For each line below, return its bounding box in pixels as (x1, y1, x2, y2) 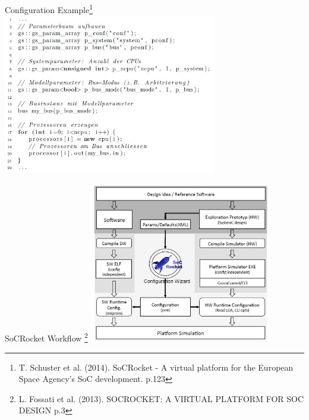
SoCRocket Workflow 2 (5, 330, 88, 344)
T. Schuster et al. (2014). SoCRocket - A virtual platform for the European (18, 361, 294, 373)
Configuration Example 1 (5, 2, 93, 15)
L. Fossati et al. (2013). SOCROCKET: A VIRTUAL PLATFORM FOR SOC (18, 392, 304, 405)
